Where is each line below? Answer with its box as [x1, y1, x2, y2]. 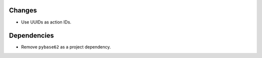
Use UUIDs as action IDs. [21, 19, 71, 25]
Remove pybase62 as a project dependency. [21, 44, 111, 50]
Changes [9, 6, 37, 14]
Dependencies [9, 32, 54, 40]
